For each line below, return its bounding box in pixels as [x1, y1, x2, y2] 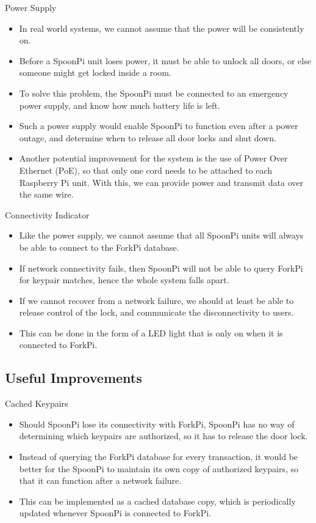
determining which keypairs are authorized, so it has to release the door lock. [19, 429, 308, 442]
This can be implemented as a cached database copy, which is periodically [19, 494, 296, 507]
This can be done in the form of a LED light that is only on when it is [19, 326, 283, 339]
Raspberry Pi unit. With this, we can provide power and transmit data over [19, 176, 304, 188]
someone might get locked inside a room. [19, 66, 171, 79]
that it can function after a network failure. [19, 474, 182, 487]
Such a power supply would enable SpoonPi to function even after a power [19, 119, 298, 132]
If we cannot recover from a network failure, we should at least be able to [19, 294, 294, 306]
